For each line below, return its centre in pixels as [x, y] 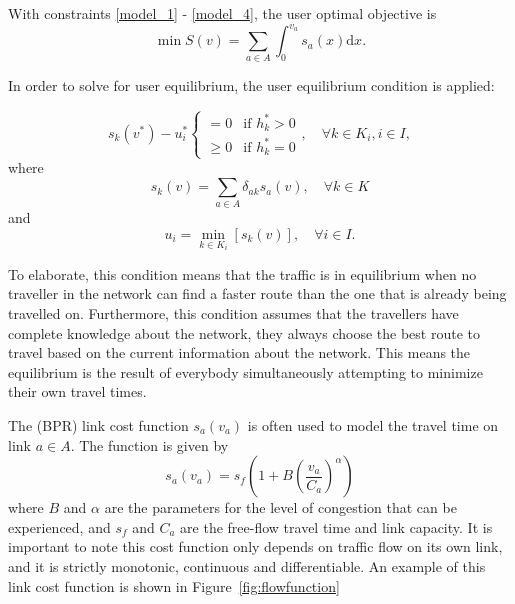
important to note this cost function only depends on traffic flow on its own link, [255, 546]
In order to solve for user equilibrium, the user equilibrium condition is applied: [251, 85]
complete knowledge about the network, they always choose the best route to [244, 332]
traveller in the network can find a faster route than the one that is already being [257, 293]
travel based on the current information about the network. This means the [239, 352]
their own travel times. [77, 391]
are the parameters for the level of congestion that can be [280, 507]
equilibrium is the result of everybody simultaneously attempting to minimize [245, 371]
